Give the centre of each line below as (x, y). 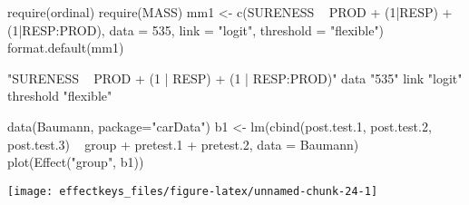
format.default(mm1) (66, 48)
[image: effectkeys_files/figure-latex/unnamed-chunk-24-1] (193, 191)
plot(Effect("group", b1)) (76, 162)
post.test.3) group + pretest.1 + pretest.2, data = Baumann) (183, 144)
